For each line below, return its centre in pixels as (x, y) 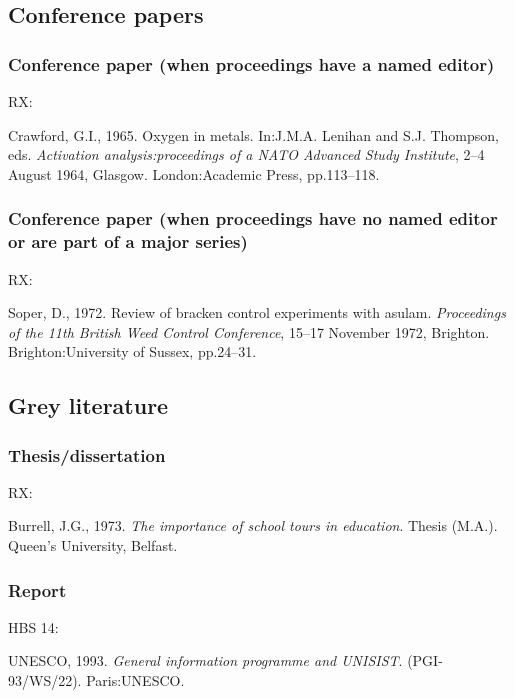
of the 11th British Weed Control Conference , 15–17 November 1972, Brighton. (249, 331)
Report (37, 589)
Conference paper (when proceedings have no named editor (253, 218)
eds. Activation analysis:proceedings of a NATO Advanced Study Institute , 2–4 (246, 154)
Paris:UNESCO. (135, 680)
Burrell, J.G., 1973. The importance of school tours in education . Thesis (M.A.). (253, 525)
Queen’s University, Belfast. (93, 545)
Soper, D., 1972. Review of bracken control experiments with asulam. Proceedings (257, 312)
